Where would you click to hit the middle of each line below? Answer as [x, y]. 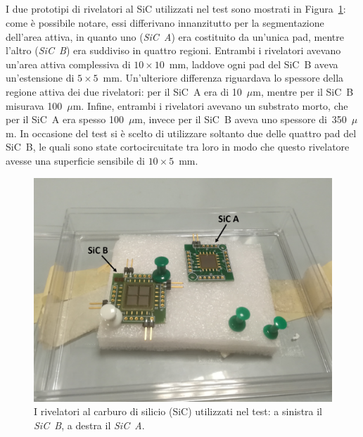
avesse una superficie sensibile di [75, 160]
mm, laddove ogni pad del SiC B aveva [254, 64]
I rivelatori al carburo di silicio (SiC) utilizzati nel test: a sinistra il [178, 411]
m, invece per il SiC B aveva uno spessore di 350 [241, 119]
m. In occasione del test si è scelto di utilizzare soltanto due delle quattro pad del [181, 133]
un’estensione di [40, 78]
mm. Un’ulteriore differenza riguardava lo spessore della [223, 78]
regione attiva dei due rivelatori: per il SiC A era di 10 [124, 91]
